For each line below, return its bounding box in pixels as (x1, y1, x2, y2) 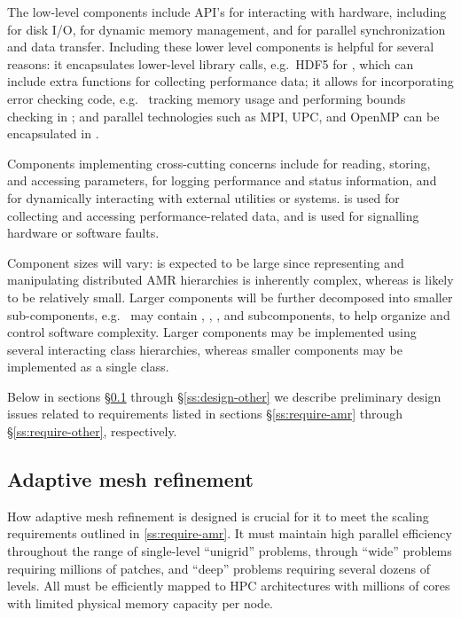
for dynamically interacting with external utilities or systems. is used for (7, 188, 400, 207)
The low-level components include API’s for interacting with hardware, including (7, 3, 447, 20)
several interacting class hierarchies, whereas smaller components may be (7, 340, 402, 358)
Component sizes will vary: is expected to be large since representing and (7, 253, 404, 271)
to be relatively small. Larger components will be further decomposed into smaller (7, 287, 453, 306)
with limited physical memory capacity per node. (7, 593, 273, 612)
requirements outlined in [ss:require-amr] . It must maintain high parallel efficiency (7, 524, 452, 543)
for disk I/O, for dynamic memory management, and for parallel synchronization (7, 20, 446, 38)
